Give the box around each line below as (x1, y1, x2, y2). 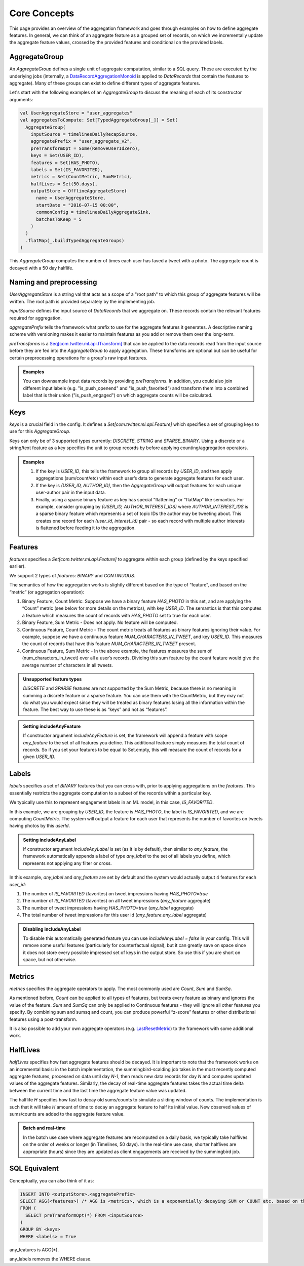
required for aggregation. (9, 314, 62, 321)
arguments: (9, 96, 33, 102)
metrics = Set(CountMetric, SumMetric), (30, 174, 133, 180)
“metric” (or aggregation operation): (9, 589, 85, 595)
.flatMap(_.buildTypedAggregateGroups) (25, 238, 125, 243)
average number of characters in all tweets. (22, 662, 113, 668)
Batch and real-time (23, 1125, 66, 1131)
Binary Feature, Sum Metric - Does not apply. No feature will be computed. (22, 619, 178, 625)
